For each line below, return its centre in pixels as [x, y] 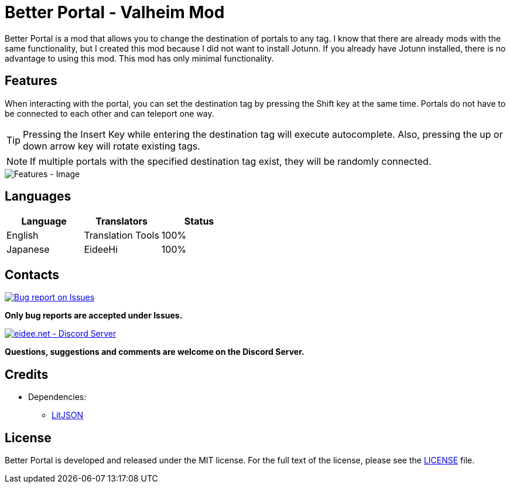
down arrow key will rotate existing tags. [112, 146]
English [23, 235]
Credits [27, 374]
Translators [122, 221]
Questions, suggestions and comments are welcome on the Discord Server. [155, 352]
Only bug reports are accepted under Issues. [94, 316]
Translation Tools [121, 235]
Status [199, 221]
